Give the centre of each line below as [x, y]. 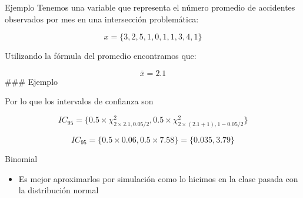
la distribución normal [59, 190]
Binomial [21, 158]
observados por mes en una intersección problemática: [102, 19]
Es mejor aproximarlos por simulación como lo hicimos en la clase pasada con [158, 178]
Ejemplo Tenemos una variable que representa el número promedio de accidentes [150, 7]
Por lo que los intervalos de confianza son [79, 101]
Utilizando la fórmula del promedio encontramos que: [101, 56]
